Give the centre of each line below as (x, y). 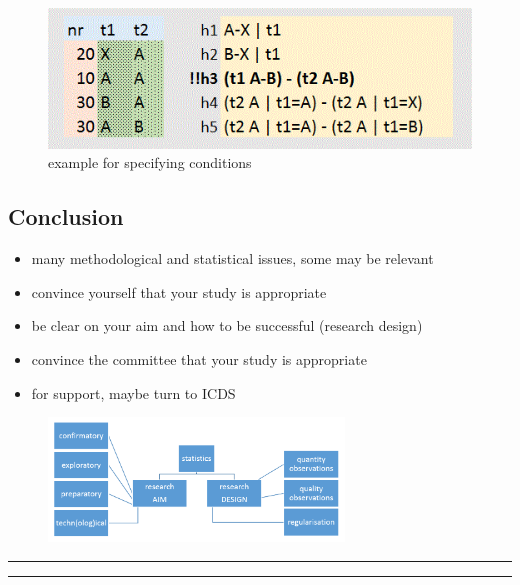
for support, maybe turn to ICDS (133, 392)
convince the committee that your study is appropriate (199, 358)
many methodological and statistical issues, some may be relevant (232, 258)
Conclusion (66, 216)
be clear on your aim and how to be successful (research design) (227, 325)
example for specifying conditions (150, 162)
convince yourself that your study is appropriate (179, 291)
